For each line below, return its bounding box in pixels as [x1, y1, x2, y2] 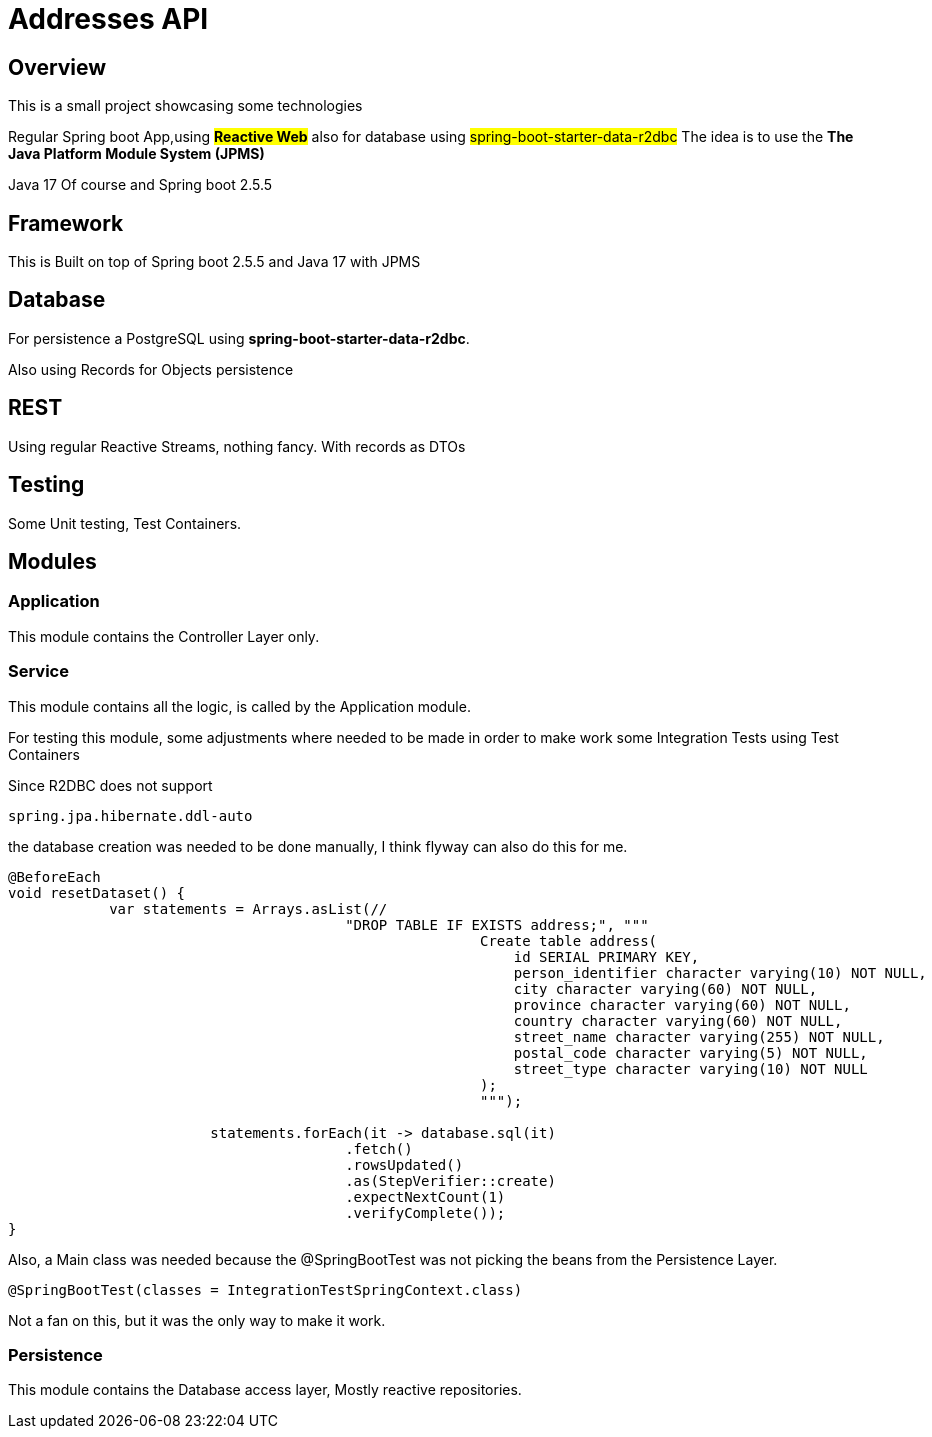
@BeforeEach [8, 868, 101, 885]
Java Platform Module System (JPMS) [8, 145, 265, 163]
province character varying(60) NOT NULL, [513, 996, 851, 1013]
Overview [8, 54, 107, 80]
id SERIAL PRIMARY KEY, [513, 948, 700, 965]
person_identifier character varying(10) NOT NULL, [513, 964, 927, 981]
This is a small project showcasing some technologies [8, 97, 363, 115]
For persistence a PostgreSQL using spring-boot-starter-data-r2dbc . [8, 329, 470, 347]
